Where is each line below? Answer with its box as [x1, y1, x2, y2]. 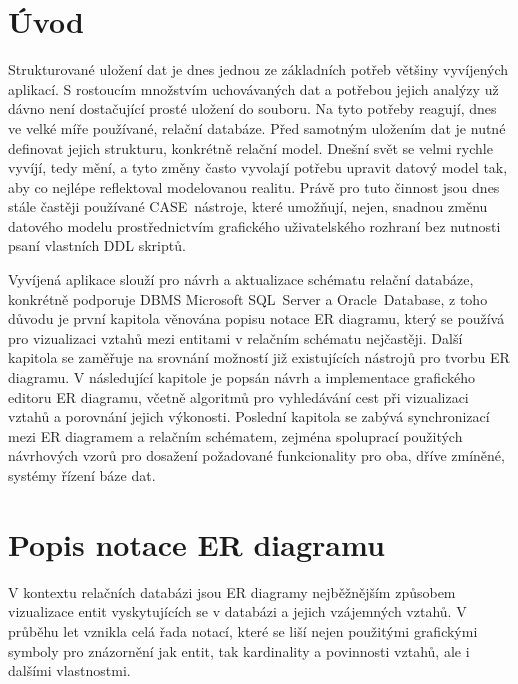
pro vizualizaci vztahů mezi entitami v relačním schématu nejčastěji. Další [8, 327, 463, 348]
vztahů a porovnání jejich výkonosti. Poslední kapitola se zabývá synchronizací [8, 406, 490, 427]
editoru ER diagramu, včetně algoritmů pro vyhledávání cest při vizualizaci [8, 386, 469, 407]
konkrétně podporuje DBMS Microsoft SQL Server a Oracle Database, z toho [8, 288, 488, 309]
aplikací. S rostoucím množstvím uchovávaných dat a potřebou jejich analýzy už [8, 78, 499, 99]
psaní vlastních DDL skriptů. [8, 235, 186, 256]
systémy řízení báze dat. [8, 465, 156, 485]
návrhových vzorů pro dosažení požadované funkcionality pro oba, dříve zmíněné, [8, 445, 505, 466]
